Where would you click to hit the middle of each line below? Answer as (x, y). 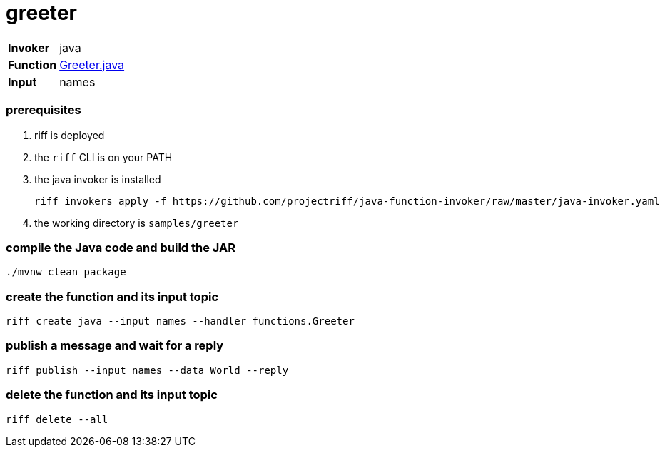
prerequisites (44, 110)
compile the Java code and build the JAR (121, 247)
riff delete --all (57, 419)
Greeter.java (92, 65)
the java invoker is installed (98, 179)
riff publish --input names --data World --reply (147, 370)
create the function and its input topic (112, 296)
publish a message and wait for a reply (115, 346)
